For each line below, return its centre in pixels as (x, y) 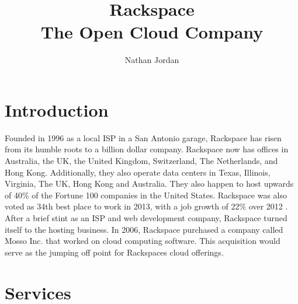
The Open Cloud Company (152, 32)
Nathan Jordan (152, 60)
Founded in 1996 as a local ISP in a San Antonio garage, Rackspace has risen (143, 137)
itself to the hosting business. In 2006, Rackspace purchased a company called (144, 229)
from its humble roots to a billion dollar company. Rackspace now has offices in (147, 149)
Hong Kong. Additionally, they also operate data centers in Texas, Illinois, (138, 172)
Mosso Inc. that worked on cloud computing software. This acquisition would (143, 241)
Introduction (57, 109)
